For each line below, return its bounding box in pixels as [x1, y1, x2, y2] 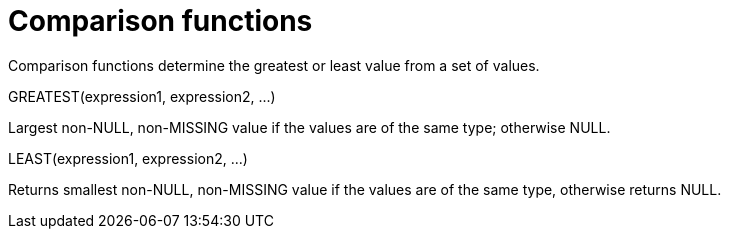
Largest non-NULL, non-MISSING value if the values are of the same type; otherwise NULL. [8, 118, 611, 136]
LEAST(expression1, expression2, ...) [8, 149, 248, 167]
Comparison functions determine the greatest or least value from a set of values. [8, 56, 540, 74]
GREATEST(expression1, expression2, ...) [8, 87, 276, 105]
